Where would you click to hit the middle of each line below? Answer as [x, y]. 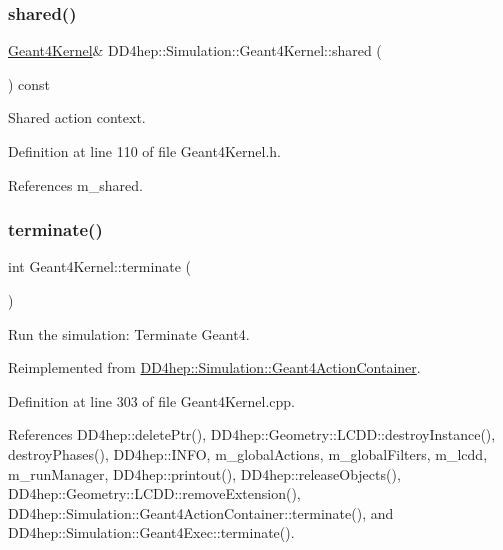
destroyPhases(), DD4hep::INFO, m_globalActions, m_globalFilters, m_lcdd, [248, 453]
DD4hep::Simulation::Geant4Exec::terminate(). [151, 532]
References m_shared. [75, 184]
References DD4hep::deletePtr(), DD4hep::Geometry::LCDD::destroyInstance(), [252, 434]
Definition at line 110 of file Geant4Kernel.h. [144, 151]
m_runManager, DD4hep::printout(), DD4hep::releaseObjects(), [204, 473]
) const [29, 83]
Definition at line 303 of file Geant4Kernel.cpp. [151, 400]
